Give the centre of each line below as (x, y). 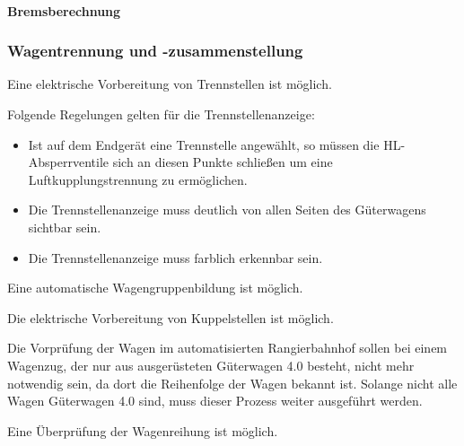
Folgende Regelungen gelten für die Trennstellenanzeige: (161, 114)
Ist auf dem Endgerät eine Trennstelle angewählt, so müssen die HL (214, 144)
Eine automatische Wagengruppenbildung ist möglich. (155, 288)
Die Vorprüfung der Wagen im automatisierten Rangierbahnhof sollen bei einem (228, 348)
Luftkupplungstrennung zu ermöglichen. (138, 179)
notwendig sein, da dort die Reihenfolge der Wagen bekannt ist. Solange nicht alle (232, 383)
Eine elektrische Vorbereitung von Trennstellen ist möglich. (170, 84)
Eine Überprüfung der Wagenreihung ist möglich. (143, 430)
